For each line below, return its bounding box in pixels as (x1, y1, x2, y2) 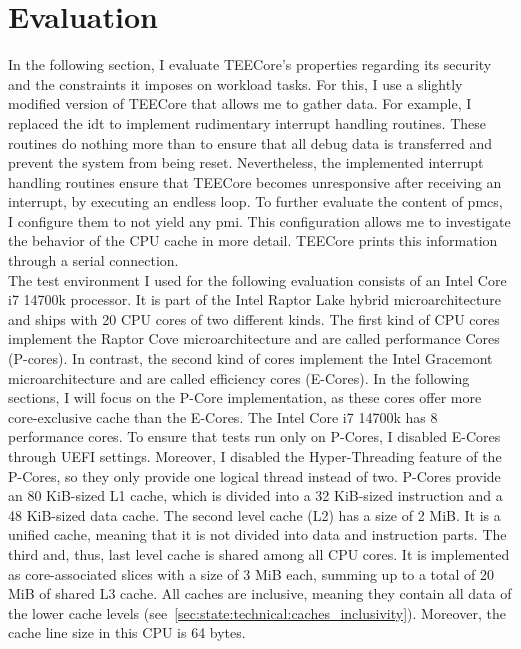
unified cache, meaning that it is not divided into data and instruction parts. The (8, 524, 507, 545)
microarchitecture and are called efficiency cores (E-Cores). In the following (8, 367, 470, 388)
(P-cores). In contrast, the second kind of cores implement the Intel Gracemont (8, 348, 493, 369)
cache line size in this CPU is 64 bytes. (8, 622, 246, 643)
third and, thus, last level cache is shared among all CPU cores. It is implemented (8, 543, 510, 564)
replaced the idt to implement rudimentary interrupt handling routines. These (8, 112, 486, 133)
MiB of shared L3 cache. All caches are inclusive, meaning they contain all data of (8, 583, 512, 604)
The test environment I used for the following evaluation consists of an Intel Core (8, 269, 507, 290)
